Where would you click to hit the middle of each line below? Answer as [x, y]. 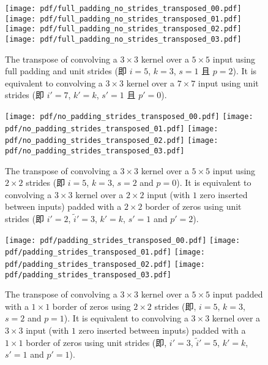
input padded [238, 294]
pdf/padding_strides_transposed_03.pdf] [88, 275]
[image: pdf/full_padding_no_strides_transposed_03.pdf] [123, 39]
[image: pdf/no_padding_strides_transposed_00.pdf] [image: [129, 117]
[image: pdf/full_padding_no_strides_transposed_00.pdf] [123, 9]
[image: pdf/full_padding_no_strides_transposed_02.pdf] [123, 29]
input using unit [228, 83]
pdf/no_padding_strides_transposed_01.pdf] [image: [112, 129]
